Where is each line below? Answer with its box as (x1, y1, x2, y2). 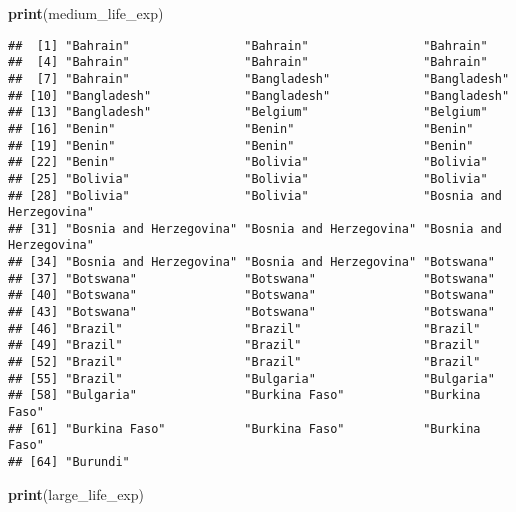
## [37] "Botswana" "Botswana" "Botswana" (8, 271, 495, 286)
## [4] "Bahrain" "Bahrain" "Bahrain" (8, 55, 488, 70)
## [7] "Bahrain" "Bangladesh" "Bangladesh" (8, 71, 510, 86)
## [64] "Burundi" (8, 455, 130, 469)
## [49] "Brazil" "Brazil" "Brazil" (8, 338, 481, 353)
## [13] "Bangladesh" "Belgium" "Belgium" (8, 105, 488, 120)
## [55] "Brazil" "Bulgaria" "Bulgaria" (8, 371, 495, 386)
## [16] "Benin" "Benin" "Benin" (8, 121, 474, 136)
